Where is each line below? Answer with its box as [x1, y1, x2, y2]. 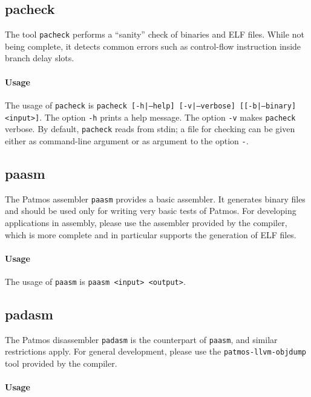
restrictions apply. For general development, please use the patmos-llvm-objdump [5, 345, 306, 358]
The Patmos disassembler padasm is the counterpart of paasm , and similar [5, 333, 278, 345]
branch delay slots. [5, 52, 74, 64]
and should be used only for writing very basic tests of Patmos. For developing [5, 204, 296, 217]
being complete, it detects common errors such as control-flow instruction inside [5, 39, 301, 52]
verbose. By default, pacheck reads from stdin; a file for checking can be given [5, 122, 295, 135]
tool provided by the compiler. [5, 357, 117, 370]
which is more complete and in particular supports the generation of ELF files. [5, 228, 296, 241]
